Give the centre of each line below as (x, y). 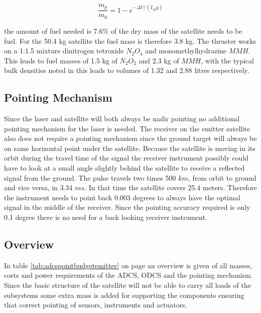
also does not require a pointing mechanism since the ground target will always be (130, 138)
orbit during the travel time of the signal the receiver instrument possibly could (126, 158)
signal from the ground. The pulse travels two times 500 (90, 177)
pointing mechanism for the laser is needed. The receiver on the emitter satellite (127, 128)
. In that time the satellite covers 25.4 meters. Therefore (171, 187)
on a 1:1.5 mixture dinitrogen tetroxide (64, 51)
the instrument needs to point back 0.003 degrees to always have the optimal (122, 197)
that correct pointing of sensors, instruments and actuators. (96, 305)
